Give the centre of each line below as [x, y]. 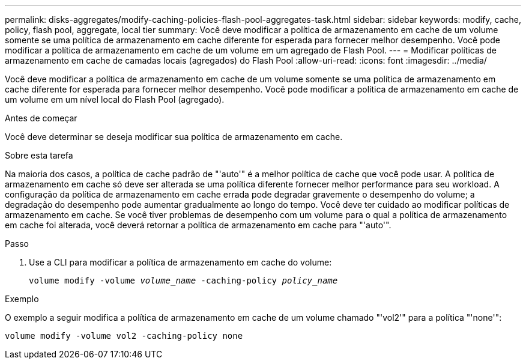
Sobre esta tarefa [39, 155]
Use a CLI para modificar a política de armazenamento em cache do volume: [180, 262]
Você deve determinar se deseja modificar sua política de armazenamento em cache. [174, 137]
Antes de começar [41, 118]
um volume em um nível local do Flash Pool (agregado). [115, 99]
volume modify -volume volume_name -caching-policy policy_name [183, 281]
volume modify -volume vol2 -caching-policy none [124, 336]
